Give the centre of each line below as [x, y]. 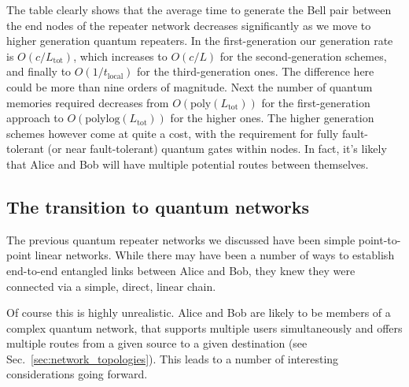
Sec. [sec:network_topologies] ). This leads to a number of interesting [173, 358]
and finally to [39, 71]
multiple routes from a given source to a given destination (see [157, 343]
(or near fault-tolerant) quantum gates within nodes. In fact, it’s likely [217, 149]
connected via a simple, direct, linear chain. [111, 286]
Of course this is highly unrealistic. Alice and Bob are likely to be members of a [199, 313]
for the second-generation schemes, [303, 56]
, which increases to [120, 56]
